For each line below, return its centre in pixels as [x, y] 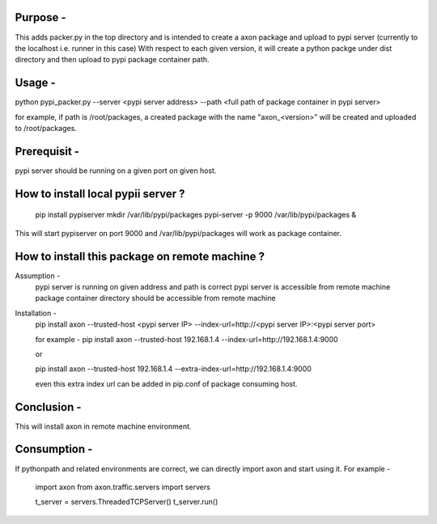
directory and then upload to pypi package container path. [112, 60]
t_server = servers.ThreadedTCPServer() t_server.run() [127, 502]
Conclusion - [48, 407]
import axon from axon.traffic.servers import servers [123, 487]
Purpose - [40, 17]
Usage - [35, 83]
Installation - [36, 313]
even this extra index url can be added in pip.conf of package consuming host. [166, 383]
